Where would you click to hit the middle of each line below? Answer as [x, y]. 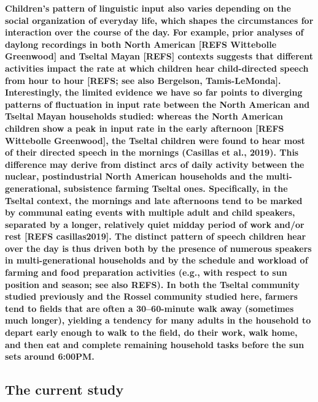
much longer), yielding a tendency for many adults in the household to [158, 320]
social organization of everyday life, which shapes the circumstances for [159, 20]
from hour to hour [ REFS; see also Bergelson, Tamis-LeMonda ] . [143, 80]
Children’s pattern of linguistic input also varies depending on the [148, 8]
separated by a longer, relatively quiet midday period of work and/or [155, 224]
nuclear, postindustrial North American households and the [134, 176]
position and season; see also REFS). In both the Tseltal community [153, 284]
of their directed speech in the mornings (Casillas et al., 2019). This [152, 152]
